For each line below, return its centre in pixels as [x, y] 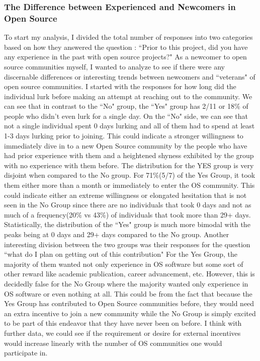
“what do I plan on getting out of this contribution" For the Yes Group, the [121, 254]
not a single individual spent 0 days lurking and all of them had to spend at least [129, 126]
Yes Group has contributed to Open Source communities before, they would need [129, 303]
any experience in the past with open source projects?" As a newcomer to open [125, 57]
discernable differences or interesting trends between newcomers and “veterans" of [130, 76]
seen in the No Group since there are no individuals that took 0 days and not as [128, 205]
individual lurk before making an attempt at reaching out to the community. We [128, 96]
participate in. [26, 353]
